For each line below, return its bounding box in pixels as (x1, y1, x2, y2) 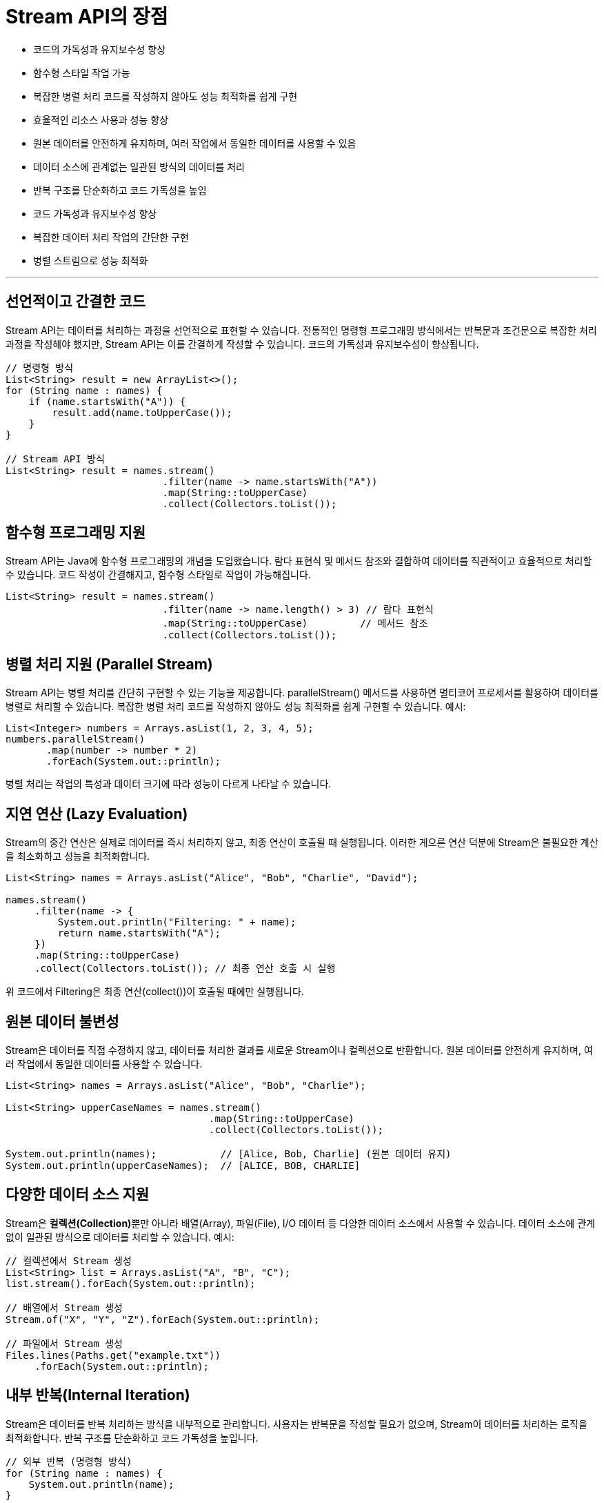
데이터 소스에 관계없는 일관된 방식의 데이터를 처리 (33, 160, 245, 173)
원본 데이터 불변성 (6, 1012, 119, 1030)
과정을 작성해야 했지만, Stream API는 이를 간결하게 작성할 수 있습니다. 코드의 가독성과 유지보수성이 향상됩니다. (6, 337, 479, 350)
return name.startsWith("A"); (57, 927, 221, 939)
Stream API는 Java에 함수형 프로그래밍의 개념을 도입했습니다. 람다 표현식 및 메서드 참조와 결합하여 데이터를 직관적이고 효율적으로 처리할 (6, 555, 592, 567)
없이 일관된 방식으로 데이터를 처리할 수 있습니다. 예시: (6, 1230, 234, 1243)
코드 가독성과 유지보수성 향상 (33, 207, 157, 219)
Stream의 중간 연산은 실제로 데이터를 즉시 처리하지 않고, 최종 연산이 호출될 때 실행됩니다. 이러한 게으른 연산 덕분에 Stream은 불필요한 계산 (6, 836, 598, 849)
